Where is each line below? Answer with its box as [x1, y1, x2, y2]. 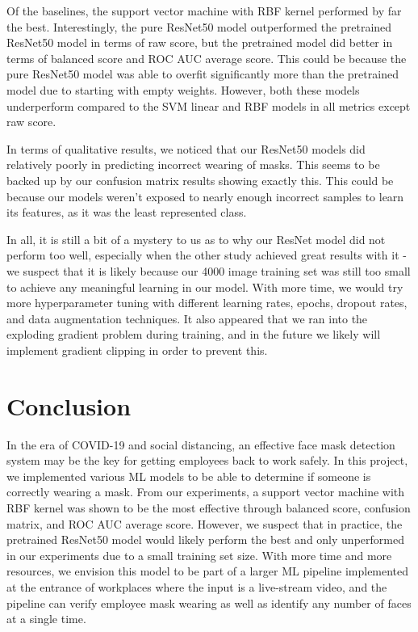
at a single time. [6, 610, 86, 627]
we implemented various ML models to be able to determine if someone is [6, 467, 371, 484]
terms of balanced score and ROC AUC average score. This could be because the [6, 49, 407, 66]
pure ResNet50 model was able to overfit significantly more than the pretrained [6, 65, 399, 82]
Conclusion [6, 389, 132, 422]
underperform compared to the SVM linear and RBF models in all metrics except [6, 97, 411, 114]
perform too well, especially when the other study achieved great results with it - [6, 246, 407, 263]
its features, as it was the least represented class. [6, 204, 247, 221]
